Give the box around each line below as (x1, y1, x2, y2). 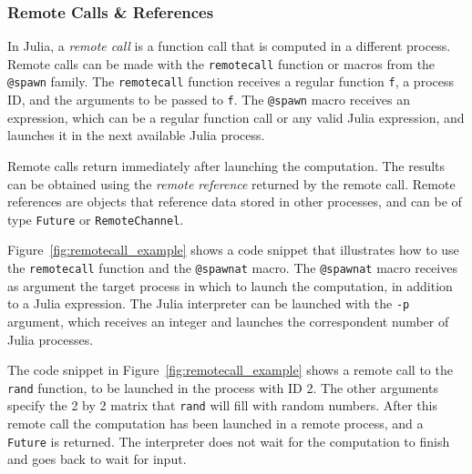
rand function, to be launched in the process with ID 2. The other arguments (7, 378, 438, 397)
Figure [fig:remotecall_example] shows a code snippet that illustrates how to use (7, 240, 459, 259)
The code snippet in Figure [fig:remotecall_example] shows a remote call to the (7, 360, 453, 379)
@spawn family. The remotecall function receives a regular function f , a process (7, 72, 454, 91)
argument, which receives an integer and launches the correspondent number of (7, 311, 449, 330)
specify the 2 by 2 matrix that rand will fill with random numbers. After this (7, 396, 438, 415)
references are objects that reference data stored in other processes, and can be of (7, 192, 462, 211)
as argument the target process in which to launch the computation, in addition (7, 276, 453, 295)
